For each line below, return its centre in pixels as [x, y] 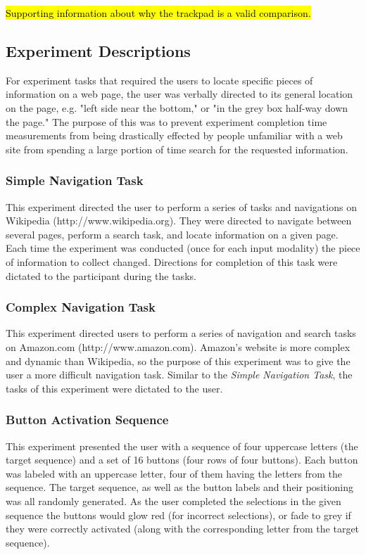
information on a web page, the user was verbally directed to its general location [179, 94]
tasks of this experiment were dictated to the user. [114, 388]
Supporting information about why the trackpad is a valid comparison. [158, 13]
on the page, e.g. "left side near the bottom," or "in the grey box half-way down [177, 107]
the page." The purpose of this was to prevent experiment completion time [166, 121]
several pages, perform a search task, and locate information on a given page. [172, 234]
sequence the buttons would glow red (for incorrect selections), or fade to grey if [178, 515]
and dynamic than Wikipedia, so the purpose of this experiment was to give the [178, 361]
